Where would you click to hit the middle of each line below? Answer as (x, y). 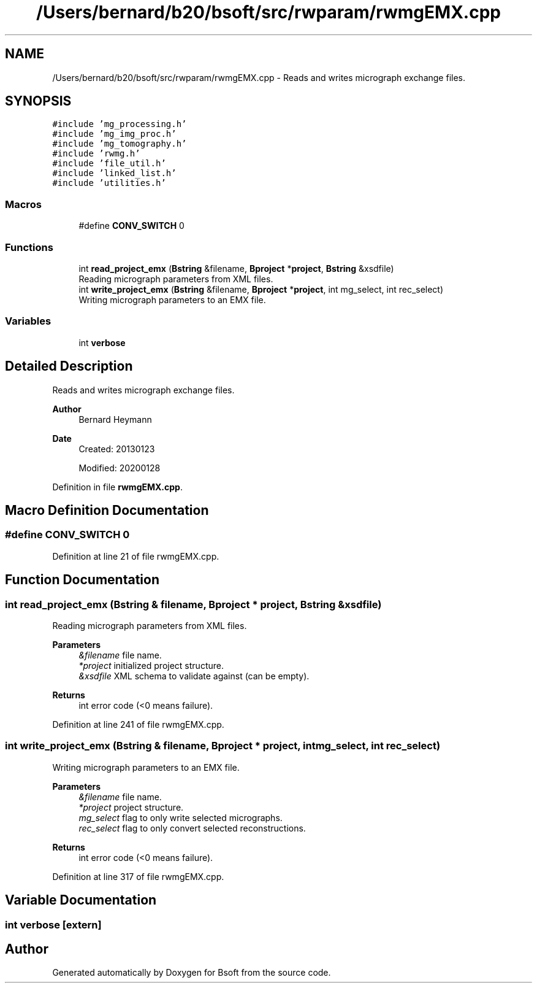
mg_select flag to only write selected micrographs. (181, 817)
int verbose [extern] (53, 924)
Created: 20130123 (117, 449)
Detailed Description (69, 366)
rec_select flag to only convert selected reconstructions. (192, 828)
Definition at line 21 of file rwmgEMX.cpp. (136, 556)
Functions (29, 247)
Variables (28, 321)
